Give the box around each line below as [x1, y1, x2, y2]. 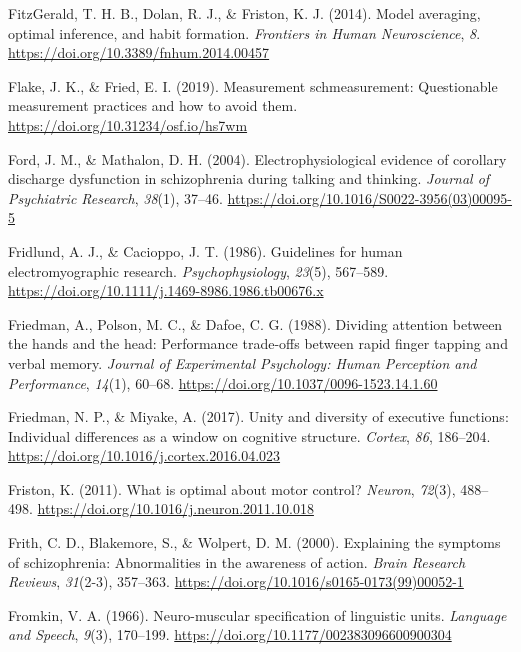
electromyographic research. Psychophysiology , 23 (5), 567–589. [8, 260, 389, 281]
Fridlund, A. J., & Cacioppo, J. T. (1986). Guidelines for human [8, 240, 403, 261]
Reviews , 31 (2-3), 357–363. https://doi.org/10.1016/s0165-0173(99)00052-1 [8, 571, 464, 592]
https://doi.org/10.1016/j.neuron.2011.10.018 [37, 498, 314, 519]
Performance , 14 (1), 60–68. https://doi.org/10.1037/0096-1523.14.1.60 [8, 372, 438, 393]
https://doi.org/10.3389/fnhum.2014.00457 [8, 42, 270, 63]
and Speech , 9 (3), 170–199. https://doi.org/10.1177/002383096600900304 [8, 624, 452, 645]
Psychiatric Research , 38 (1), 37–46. [8, 187, 223, 208]
